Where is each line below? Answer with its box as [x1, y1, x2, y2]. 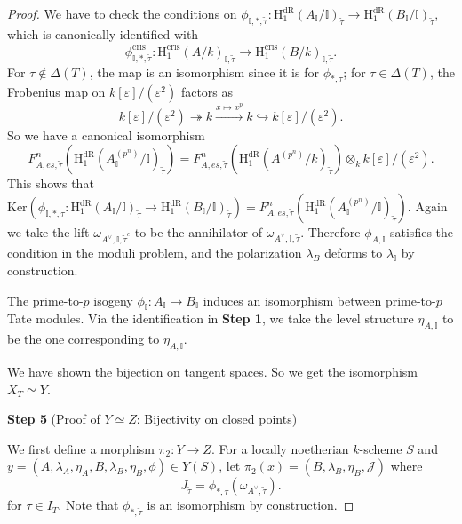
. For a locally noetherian [211, 439, 349, 457]
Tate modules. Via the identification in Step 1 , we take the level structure [7, 309, 414, 328]
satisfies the [390, 223, 453, 242]
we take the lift [7, 223, 90, 242]
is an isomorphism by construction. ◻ [147, 496, 354, 514]
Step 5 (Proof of [7, 409, 100, 428]
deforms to [324, 243, 383, 262]
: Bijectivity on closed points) [136, 409, 298, 428]
